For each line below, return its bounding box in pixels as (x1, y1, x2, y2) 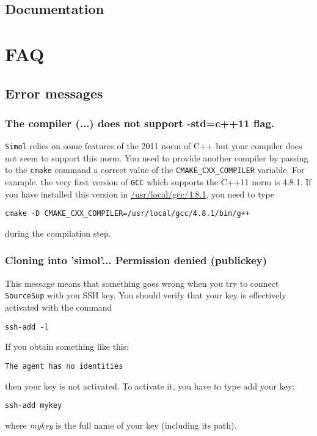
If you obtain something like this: (5, 340, 129, 353)
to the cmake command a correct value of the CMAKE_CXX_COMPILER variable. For (5, 163, 305, 176)
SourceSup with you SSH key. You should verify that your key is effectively (5, 289, 286, 301)
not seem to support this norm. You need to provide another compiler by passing (5, 151, 308, 164)
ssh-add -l (5, 322, 49, 331)
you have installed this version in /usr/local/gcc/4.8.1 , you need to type (5, 187, 275, 200)
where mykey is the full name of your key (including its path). (5, 418, 237, 431)
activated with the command (5, 301, 112, 314)
